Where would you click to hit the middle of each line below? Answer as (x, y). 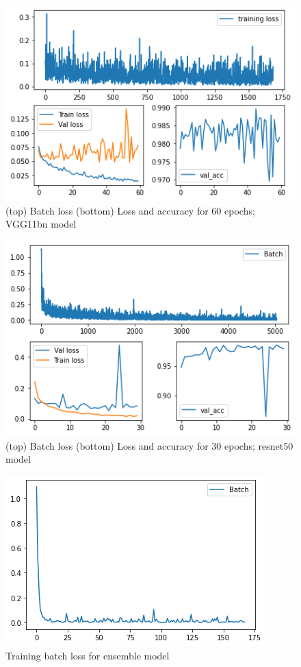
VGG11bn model (41, 224)
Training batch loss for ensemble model (88, 655)
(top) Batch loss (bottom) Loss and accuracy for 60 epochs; (130, 210)
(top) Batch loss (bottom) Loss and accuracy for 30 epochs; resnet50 (149, 445)
